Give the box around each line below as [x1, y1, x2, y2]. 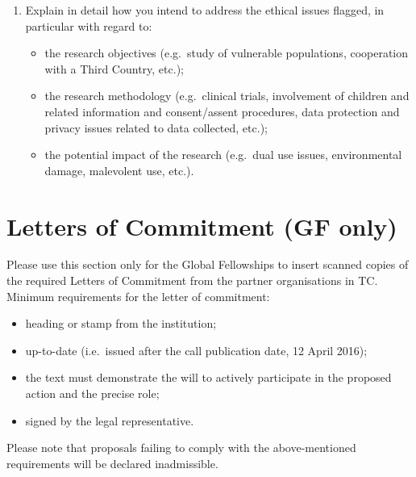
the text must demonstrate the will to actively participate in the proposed [25, 369, 392, 386]
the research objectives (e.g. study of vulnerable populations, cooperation [44, 44, 409, 61]
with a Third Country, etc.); [44, 60, 184, 77]
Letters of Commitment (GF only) [6, 209, 397, 242]
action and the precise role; [25, 385, 160, 402]
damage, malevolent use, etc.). [44, 161, 194, 178]
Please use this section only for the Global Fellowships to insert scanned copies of [6, 256, 409, 273]
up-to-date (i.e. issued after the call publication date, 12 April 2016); [25, 341, 368, 358]
